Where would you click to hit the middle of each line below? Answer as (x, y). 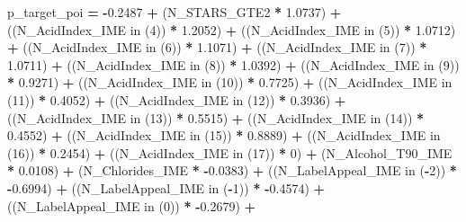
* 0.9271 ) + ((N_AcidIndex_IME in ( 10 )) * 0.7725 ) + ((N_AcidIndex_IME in (230, 82)
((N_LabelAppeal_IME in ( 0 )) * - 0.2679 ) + (132, 205)
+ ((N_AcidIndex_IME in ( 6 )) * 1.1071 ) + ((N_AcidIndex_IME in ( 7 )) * (217, 47)
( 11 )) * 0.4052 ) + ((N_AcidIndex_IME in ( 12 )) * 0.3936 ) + (177, 99)
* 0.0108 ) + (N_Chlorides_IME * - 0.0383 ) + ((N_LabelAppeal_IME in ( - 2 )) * (232, 170)
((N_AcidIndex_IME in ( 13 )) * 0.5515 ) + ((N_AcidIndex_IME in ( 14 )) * (216, 117)
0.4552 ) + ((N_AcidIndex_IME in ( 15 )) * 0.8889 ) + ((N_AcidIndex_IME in (224, 135)
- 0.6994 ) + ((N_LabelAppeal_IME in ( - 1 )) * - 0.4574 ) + (166, 187)
